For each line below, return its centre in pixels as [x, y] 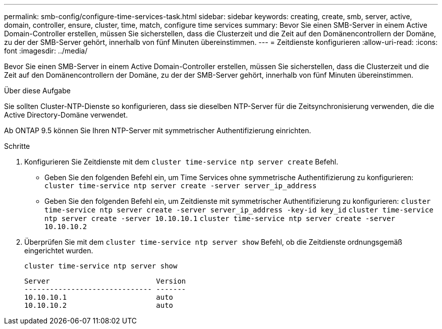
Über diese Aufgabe [37, 91]
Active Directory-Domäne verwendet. [66, 115]
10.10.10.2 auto [99, 305]
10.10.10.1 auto [99, 297]
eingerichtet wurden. [59, 251]
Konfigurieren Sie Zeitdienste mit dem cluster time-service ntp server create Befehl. [181, 162]
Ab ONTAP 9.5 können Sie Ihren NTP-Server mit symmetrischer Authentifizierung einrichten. [158, 130]
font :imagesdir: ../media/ [46, 51]
